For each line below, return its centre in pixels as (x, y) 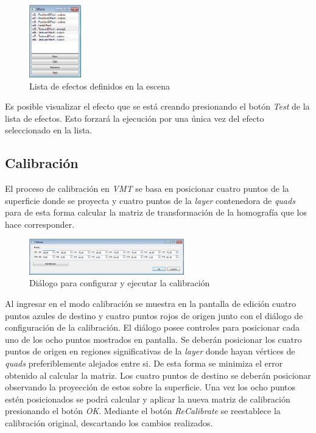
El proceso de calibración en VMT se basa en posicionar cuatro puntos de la (147, 188)
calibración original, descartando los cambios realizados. (109, 422)
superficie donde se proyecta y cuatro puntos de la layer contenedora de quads (150, 200)
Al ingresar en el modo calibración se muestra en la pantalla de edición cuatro (150, 303)
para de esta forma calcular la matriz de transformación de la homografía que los (156, 212)
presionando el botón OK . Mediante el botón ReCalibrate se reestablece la (143, 411)
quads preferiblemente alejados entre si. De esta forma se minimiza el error (144, 363)
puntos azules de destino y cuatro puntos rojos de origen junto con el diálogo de (154, 315)
